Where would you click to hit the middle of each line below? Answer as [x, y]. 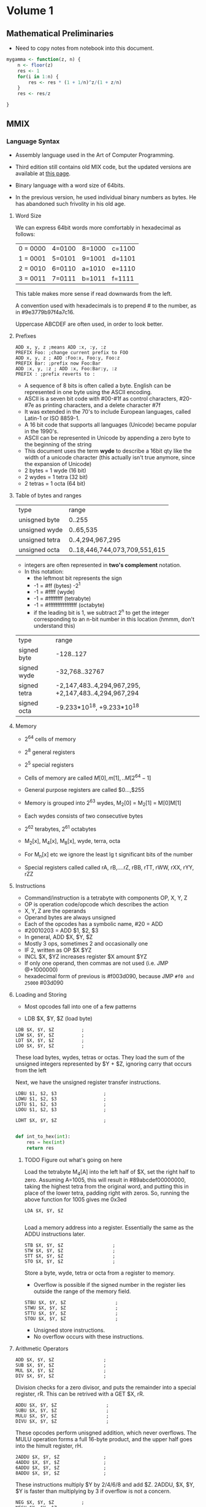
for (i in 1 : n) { [38, 77]
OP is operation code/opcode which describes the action [96, 904]
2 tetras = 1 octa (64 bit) [55, 483]
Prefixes [26, 336]
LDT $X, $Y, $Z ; [50, 1041]
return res [40, 1148]
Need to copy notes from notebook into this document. [85, 48]
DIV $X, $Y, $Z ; [61, 1376]
